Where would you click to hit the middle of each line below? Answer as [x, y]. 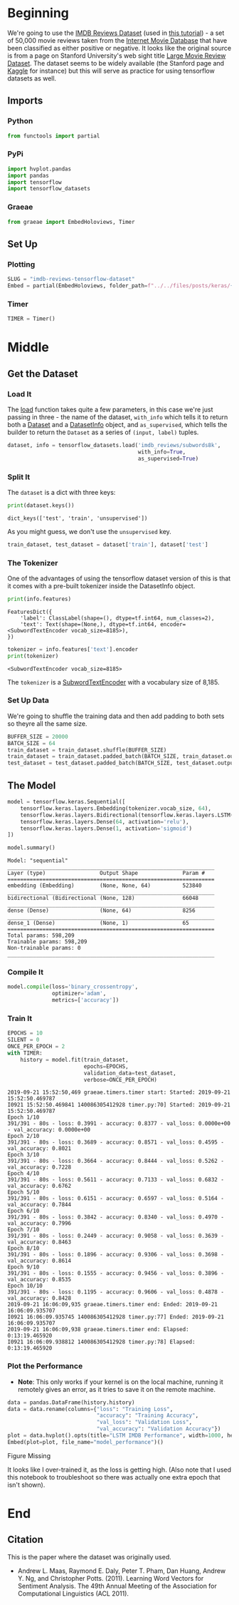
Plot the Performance [45, 1366]
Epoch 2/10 [23, 1136]
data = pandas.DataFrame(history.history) [71, 1403]
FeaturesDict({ [30, 612]
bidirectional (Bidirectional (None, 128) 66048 [103, 898]
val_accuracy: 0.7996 [39, 1224]
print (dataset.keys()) [41, 505]
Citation [26, 1540]
